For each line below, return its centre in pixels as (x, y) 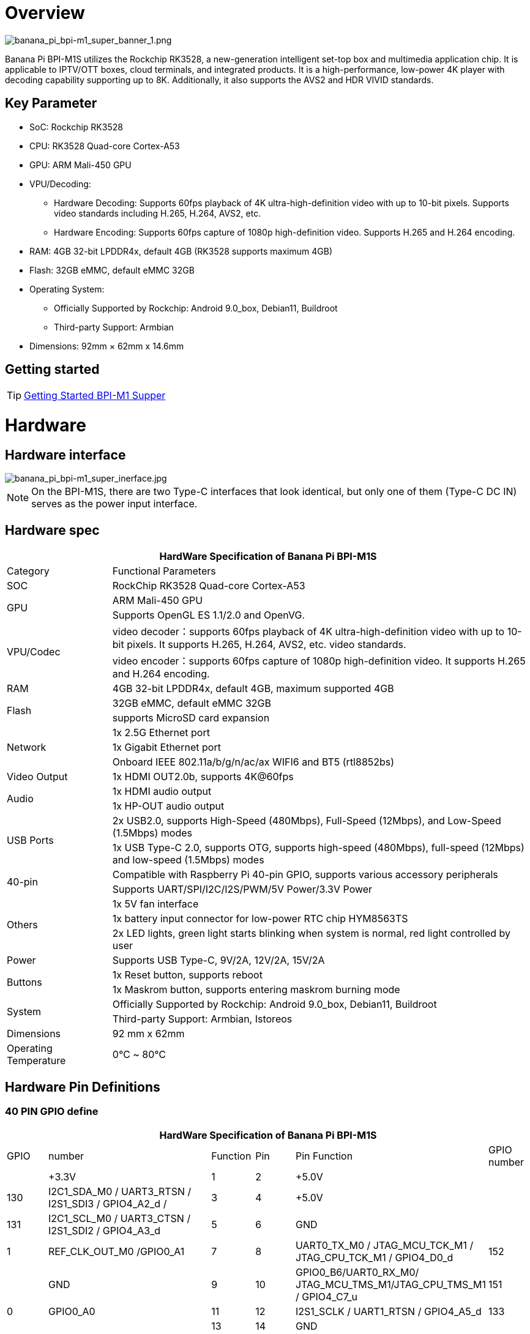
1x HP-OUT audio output (168, 806)
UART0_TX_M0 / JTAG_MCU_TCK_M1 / (384, 1246)
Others (22, 925)
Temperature (36, 1061)
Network (27, 747)
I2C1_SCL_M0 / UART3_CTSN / (120, 1219)
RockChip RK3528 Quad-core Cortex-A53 (209, 586)
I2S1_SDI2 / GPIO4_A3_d (105, 1231)
